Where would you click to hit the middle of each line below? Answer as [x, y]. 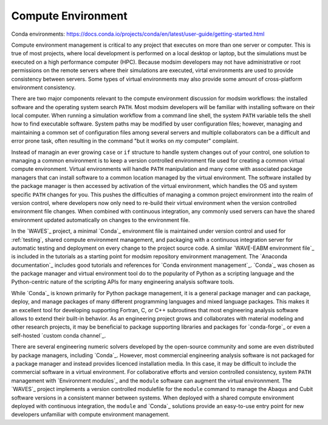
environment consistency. [43, 87]
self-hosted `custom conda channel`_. [59, 335]
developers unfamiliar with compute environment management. [91, 415]
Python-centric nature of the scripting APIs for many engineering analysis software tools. [123, 282]
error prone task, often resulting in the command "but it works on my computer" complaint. [125, 141]
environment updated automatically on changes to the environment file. [101, 220]
